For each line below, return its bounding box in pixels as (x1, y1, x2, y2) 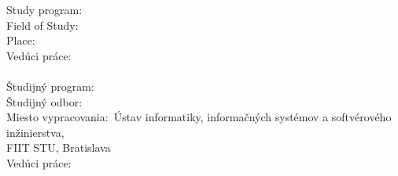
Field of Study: (6, 16, 79, 33)
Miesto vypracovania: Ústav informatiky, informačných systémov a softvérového (6, 109, 392, 125)
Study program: (6, 2, 83, 17)
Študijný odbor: (6, 93, 83, 110)
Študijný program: (6, 77, 94, 94)
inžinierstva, (6, 124, 64, 140)
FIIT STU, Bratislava (6, 139, 111, 156)
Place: (6, 32, 35, 48)
